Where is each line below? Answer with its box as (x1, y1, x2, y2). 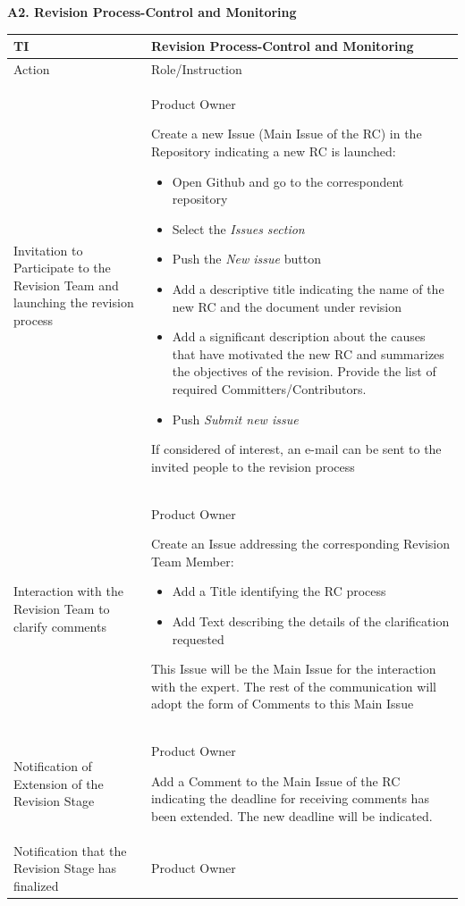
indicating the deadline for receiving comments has (150, 789, 429, 808)
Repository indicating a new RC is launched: (150, 141, 396, 160)
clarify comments (13, 617, 106, 635)
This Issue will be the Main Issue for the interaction (150, 659, 436, 678)
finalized (13, 876, 59, 894)
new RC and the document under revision (172, 297, 402, 315)
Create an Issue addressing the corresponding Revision (150, 534, 451, 553)
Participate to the (13, 258, 111, 277)
